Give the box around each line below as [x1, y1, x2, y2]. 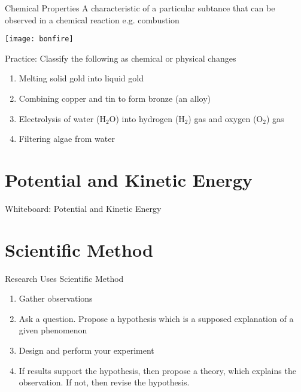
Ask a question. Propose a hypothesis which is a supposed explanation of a [19, 312, 294, 324]
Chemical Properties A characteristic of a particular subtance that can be [5, 2, 275, 14]
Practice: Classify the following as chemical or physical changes [5, 51, 236, 64]
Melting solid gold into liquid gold [19, 72, 144, 84]
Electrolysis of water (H [19, 112, 106, 124]
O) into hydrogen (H [109, 112, 185, 124]
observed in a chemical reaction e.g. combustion [5, 13, 180, 26]
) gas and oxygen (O [188, 112, 263, 124]
